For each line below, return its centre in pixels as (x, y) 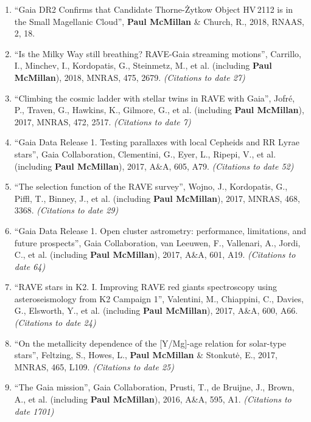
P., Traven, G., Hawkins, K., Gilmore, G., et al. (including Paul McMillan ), (159, 110)
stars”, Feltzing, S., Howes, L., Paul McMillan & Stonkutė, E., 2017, (146, 355)
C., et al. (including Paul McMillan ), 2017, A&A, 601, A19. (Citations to (155, 254)
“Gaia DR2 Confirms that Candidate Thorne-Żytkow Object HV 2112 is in (154, 9)
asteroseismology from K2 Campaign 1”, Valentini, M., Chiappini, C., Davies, (159, 298)
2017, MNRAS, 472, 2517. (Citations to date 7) (103, 121)
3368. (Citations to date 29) (66, 210)
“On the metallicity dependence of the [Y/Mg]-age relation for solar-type (150, 343)
